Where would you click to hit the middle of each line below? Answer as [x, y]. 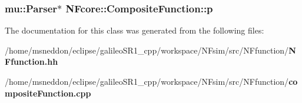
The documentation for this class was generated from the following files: [135, 30]
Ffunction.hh [31, 62]
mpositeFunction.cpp [48, 93]
